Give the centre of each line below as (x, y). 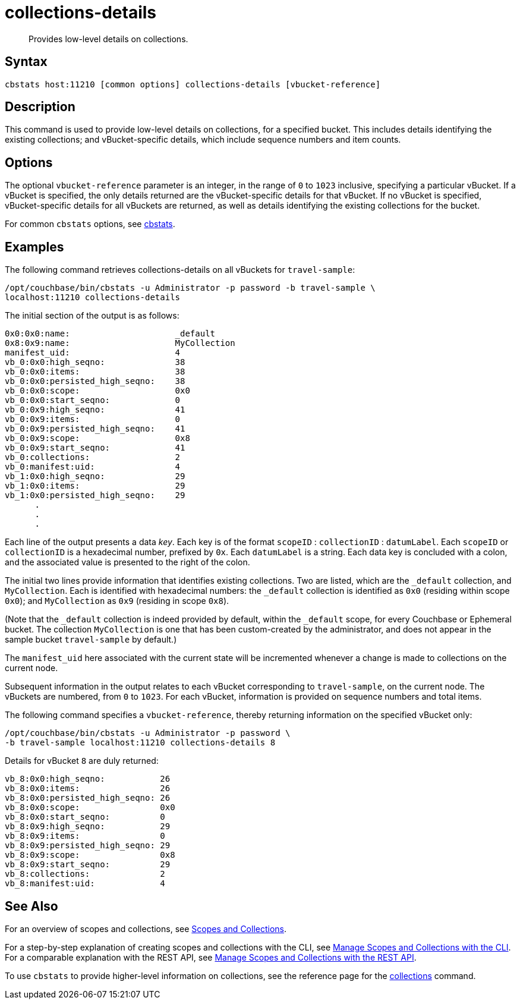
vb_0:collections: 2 (93, 457)
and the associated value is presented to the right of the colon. (127, 562)
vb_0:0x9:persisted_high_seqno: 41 (95, 429)
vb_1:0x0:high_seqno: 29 (95, 476)
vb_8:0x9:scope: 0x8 (90, 855)
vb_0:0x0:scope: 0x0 (97, 391)
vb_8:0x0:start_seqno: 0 (85, 817)
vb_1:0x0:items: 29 (95, 486)
